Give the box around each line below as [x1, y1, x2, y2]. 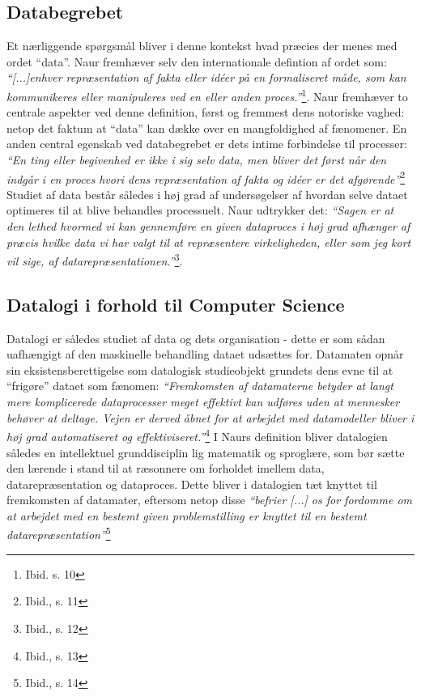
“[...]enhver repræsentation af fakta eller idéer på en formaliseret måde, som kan [6, 69, 406, 86]
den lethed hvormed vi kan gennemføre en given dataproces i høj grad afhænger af [6, 218, 410, 235]
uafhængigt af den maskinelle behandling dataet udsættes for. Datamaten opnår [6, 346, 404, 363]
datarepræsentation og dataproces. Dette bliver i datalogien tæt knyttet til [6, 475, 377, 492]
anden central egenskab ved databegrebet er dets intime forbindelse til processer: [6, 135, 407, 152]
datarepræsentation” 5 [6, 524, 111, 543]
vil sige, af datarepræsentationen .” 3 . [6, 250, 183, 269]
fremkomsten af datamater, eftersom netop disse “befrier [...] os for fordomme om [6, 491, 413, 508]
